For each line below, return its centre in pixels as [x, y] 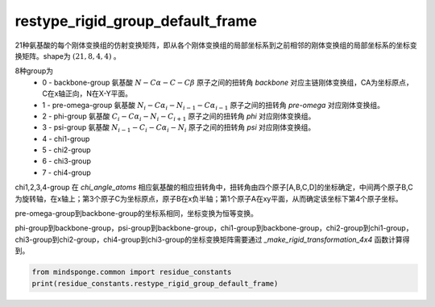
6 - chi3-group [67, 161]
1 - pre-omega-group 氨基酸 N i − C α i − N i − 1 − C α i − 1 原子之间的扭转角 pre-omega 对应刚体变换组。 [213, 106]
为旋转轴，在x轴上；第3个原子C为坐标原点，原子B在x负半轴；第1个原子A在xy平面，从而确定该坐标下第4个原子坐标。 [209, 198]
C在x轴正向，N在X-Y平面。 [87, 93]
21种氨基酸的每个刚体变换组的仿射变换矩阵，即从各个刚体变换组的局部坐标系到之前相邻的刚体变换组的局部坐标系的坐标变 [216, 45]
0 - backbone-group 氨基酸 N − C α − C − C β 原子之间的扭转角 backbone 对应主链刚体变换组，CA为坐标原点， [228, 82]
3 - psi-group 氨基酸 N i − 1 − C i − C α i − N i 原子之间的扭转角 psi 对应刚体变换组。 [179, 129]
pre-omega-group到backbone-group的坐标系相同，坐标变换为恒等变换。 [136, 214]
